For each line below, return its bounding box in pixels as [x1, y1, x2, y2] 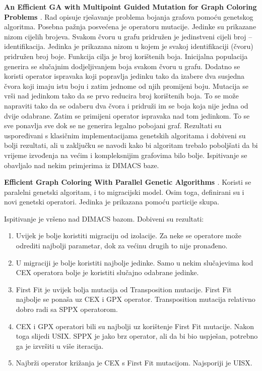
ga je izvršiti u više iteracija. [16, 340, 104, 351]
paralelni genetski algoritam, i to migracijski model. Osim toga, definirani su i [4, 186, 244, 197]
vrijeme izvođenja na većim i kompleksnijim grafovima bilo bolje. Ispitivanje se [4, 149, 247, 160]
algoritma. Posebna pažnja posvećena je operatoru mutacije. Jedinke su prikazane [4, 21, 256, 32]
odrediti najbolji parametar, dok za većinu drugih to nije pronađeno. [16, 240, 228, 251]
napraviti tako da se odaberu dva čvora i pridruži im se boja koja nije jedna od [4, 100, 248, 111]
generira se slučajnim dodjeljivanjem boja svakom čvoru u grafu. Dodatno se [4, 61, 240, 71]
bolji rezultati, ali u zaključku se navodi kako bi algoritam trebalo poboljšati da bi [4, 140, 258, 150]
